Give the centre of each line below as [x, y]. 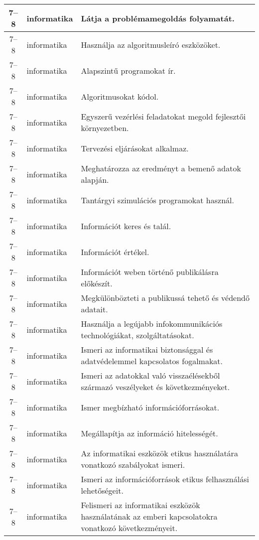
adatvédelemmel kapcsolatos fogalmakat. [152, 361]
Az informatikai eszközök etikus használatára [159, 453]
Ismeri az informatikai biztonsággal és [147, 349]
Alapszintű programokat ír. [128, 70]
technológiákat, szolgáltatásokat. [137, 335]
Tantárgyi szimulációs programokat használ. [157, 200]
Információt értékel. [115, 252]
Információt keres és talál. [126, 226]
